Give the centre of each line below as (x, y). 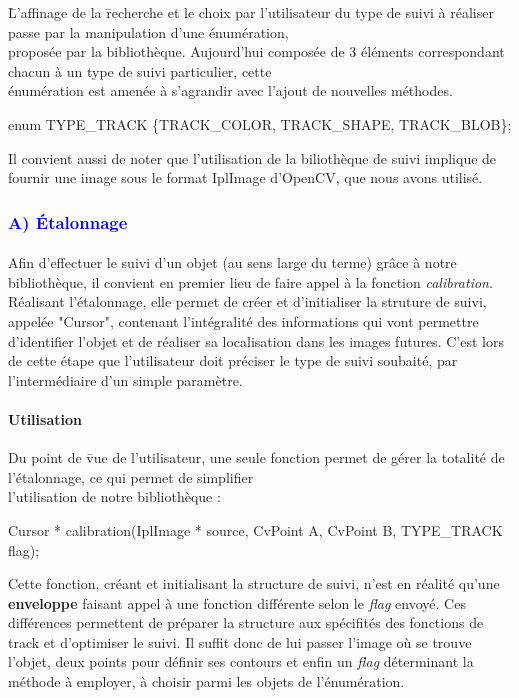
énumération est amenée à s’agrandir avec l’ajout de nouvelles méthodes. (230, 90)
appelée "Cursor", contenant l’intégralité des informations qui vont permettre (243, 320)
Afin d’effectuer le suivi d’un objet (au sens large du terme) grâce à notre (232, 262)
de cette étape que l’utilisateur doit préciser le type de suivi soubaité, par (233, 360)
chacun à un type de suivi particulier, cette (140, 70)
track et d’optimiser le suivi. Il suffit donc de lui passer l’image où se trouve (240, 641)
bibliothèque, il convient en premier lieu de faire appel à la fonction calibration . (250, 281)
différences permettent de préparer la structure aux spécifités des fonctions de (246, 622)
